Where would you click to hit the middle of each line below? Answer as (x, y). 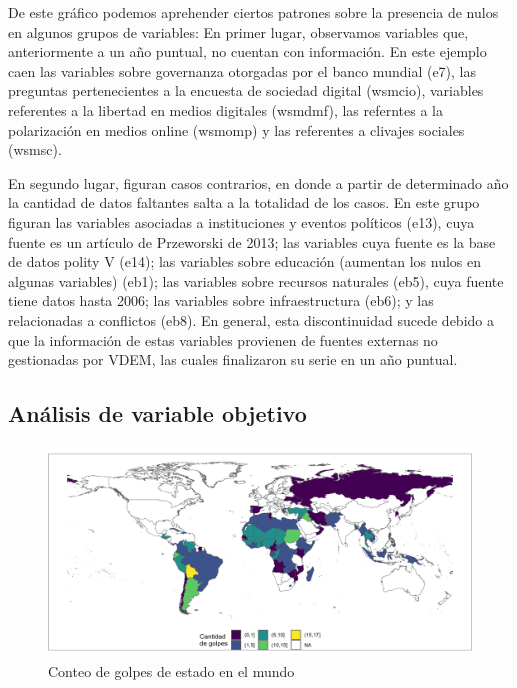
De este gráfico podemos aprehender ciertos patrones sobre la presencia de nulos (253, 12)
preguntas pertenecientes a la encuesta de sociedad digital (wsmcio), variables (246, 90)
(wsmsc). (35, 149)
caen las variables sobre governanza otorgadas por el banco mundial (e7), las (242, 70)
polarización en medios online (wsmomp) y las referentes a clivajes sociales (236, 129)
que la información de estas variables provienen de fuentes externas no (223, 339)
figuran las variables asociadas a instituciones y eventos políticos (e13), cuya (241, 221)
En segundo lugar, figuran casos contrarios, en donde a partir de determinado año (258, 182)
